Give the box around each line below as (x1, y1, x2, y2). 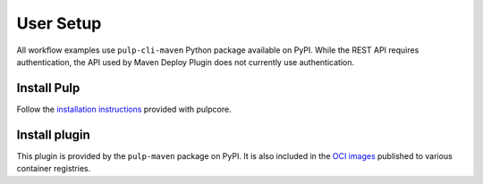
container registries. (16, 163, 91, 174)
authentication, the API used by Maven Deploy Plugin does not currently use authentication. (16, 56, 355, 67)
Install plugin (16, 127, 91, 142)
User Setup (16, 13, 102, 33)
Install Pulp (16, 80, 80, 96)
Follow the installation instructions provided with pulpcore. (16, 104, 232, 114)
